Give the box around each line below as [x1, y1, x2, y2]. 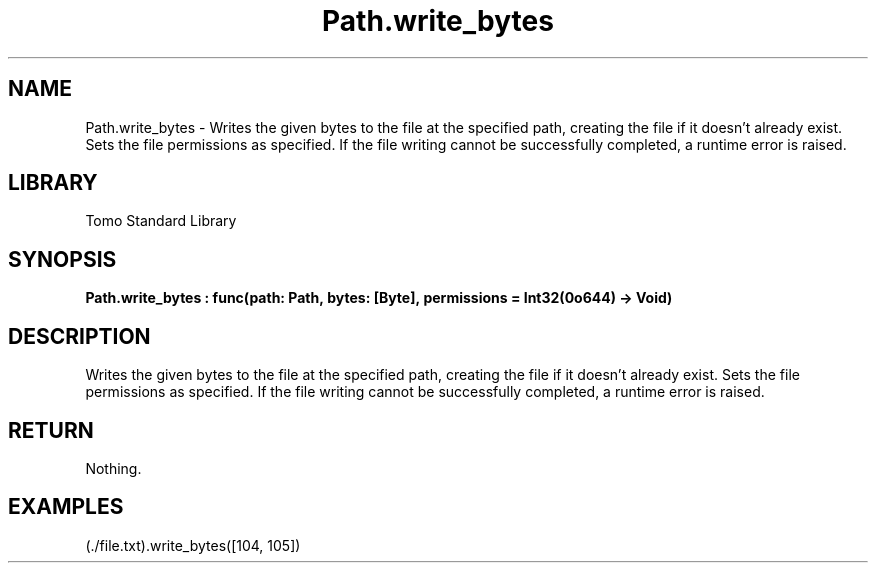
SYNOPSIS [8, 246, 117, 272]
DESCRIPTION [8, 323, 151, 349]
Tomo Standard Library [85, 212, 237, 230]
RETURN [8, 417, 94, 443]
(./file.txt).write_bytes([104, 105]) [85, 536, 301, 554]
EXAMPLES [8, 494, 124, 520]
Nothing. [85, 459, 142, 477]
